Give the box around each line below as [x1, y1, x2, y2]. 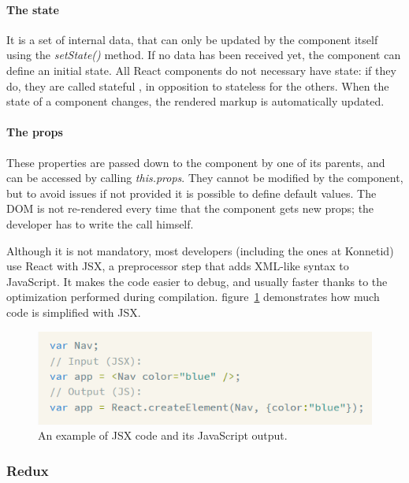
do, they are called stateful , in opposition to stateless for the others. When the [6, 77, 389, 94]
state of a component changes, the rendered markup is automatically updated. [6, 93, 385, 110]
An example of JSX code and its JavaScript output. [38, 427, 288, 444]
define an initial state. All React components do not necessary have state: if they [6, 61, 396, 78]
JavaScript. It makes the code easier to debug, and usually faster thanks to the [6, 273, 388, 289]
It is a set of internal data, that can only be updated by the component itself [6, 31, 378, 47]
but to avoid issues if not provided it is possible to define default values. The [6, 184, 377, 201]
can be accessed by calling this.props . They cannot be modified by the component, [6, 169, 403, 186]
